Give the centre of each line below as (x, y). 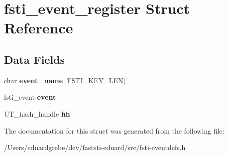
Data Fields (35, 59)
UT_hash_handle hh (37, 113)
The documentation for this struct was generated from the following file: (114, 130)
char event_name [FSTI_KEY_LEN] (65, 80)
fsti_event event (30, 97)
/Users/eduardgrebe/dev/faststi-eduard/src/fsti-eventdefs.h (95, 147)
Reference (39, 28)
